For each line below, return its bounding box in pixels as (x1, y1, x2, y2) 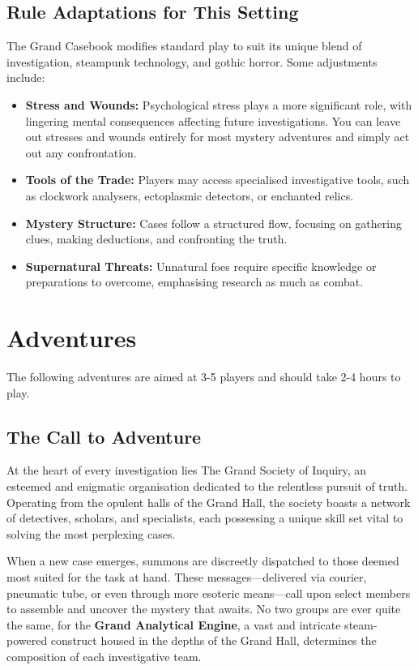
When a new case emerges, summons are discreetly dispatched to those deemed (6, 552, 399, 569)
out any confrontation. (25, 144, 137, 161)
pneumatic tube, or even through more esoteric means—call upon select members (6, 584, 411, 601)
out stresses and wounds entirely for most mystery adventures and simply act (25, 128, 410, 145)
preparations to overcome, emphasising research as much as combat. (25, 273, 364, 290)
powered (6, 632, 48, 649)
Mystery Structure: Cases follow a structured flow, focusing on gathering (25, 214, 402, 231)
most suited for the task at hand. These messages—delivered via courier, (6, 569, 367, 585)
